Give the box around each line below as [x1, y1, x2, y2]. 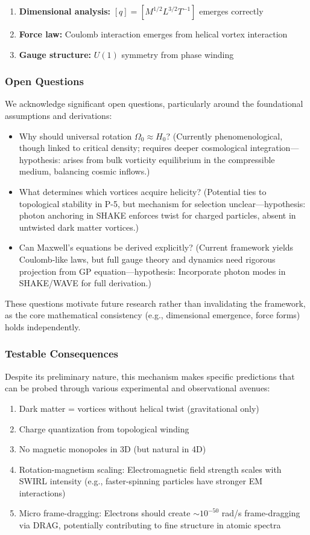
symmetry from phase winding [121, 48, 234, 60]
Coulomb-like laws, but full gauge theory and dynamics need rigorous [19, 252, 276, 265]
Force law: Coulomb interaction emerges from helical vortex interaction [19, 28, 288, 40]
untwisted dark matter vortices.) [19, 220, 139, 233]
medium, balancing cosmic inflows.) [19, 165, 150, 178]
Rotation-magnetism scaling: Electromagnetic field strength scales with [19, 463, 282, 475]
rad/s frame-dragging [221, 507, 300, 519]
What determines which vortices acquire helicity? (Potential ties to [19, 185, 267, 197]
